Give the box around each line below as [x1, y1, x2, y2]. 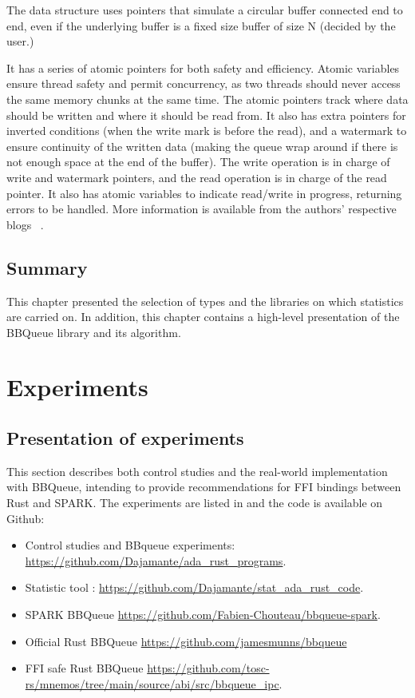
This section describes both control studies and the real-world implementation [6, 462, 388, 479]
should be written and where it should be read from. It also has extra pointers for [6, 106, 406, 123]
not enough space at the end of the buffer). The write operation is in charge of [6, 153, 390, 170]
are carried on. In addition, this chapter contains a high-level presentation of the [6, 308, 400, 325]
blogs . [6, 216, 44, 232]
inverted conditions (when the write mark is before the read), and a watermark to [6, 122, 407, 139]
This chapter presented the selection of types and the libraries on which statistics [6, 292, 404, 309]
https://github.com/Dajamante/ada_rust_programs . [25, 552, 287, 569]
